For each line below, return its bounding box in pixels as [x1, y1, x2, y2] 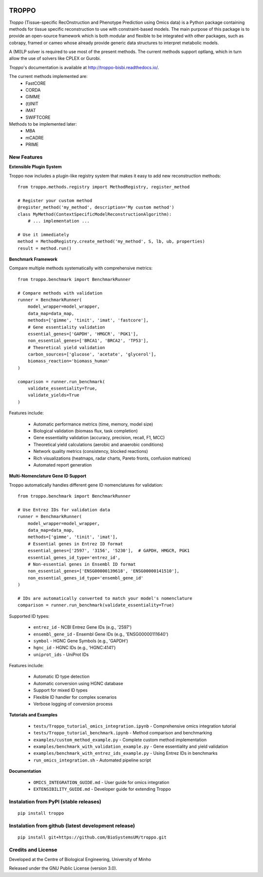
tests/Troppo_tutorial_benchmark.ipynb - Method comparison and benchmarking [33, 730, 212, 736]
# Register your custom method [18, 198, 93, 203]
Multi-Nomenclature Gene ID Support [9, 473, 87, 479]
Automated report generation [33, 462, 92, 467]
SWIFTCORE [25, 114, 51, 120]
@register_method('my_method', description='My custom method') [18, 205, 175, 210]
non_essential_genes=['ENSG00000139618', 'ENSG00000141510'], [27, 568, 180, 574]
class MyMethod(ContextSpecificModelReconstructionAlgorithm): [18, 211, 172, 217]
